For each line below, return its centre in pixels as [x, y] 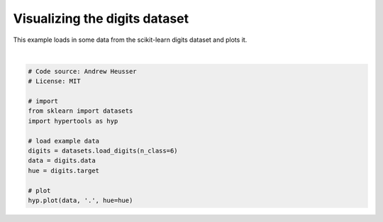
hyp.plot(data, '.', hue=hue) [81, 200]
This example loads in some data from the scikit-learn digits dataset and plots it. [130, 40]
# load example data [63, 141]
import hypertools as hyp [73, 121]
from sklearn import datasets [81, 111]
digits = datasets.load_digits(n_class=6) [103, 151]
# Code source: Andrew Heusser [83, 71]
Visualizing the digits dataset [101, 18]
